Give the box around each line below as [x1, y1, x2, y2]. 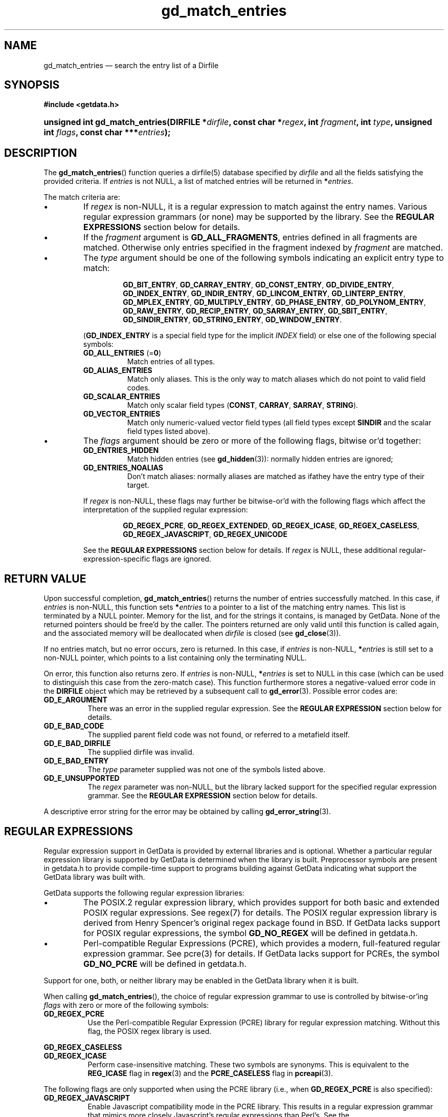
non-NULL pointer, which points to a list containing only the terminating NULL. [43, 653, 307, 663]
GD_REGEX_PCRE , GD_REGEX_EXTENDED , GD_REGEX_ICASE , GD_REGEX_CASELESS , [123, 521, 419, 530]
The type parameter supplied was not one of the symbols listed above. [87, 765, 326, 774]
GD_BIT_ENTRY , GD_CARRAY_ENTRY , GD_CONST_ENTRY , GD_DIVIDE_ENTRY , [123, 280, 394, 289]
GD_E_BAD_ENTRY [43, 756, 109, 766]
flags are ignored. [152, 554, 212, 564]
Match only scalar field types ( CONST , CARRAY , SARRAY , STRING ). [127, 401, 359, 410]
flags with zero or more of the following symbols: [43, 1000, 209, 1009]
